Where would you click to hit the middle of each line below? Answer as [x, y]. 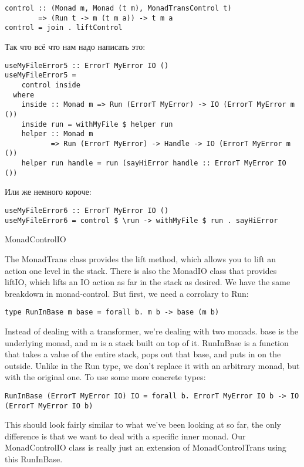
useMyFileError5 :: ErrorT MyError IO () [87, 65]
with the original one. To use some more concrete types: [105, 377]
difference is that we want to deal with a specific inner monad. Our [125, 436]
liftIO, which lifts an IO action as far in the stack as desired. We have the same [148, 282]
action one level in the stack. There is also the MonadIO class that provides [141, 270]
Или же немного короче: [48, 192]
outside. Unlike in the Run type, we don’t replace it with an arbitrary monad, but [152, 365]
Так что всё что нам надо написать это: [75, 46]
